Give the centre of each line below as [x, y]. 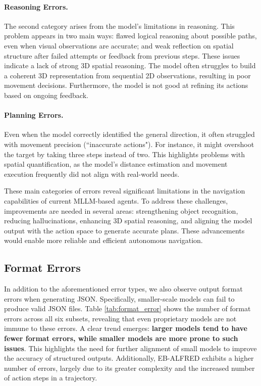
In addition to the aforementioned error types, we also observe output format [123, 289]
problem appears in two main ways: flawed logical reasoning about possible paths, [130, 36]
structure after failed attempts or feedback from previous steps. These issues [122, 55]
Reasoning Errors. [36, 6]
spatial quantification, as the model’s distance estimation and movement [116, 164]
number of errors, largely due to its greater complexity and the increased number [129, 368]
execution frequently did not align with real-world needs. [92, 174]
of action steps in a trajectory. [51, 378]
